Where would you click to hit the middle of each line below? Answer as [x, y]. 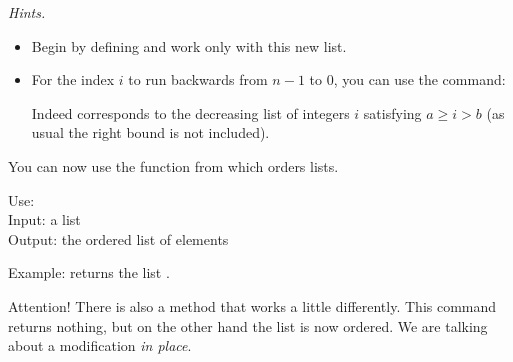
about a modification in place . [100, 345]
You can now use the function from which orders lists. [173, 165]
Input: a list [44, 219]
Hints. [27, 12]
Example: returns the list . [89, 272]
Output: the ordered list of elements [118, 238]
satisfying [392, 112]
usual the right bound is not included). [150, 132]
